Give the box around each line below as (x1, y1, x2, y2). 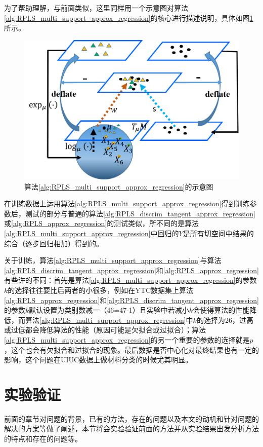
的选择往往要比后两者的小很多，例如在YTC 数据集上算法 (8, 284, 194, 295)
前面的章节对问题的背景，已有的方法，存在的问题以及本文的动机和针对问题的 (4, 413, 259, 424)
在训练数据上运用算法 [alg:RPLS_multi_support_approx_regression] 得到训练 (4, 198, 250, 209)
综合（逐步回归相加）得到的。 (4, 238, 103, 248)
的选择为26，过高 (196, 314, 253, 325)
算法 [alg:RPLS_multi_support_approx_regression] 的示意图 (24, 181, 213, 192)
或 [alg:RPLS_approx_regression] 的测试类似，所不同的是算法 (4, 218, 199, 229)
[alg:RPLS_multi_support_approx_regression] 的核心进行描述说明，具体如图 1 (4, 12, 253, 23)
